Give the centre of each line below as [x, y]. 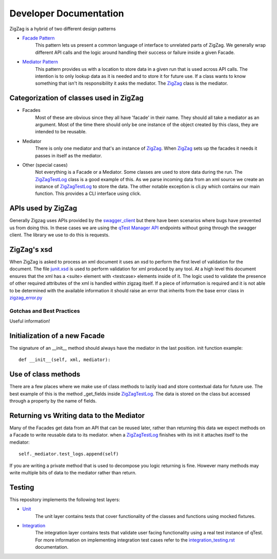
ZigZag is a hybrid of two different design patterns [63, 29]
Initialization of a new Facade [57, 336]
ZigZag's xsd [31, 249]
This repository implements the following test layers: [65, 500]
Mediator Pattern [40, 62]
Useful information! [30, 321]
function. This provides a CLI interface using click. [88, 194]
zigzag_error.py [26, 298]
